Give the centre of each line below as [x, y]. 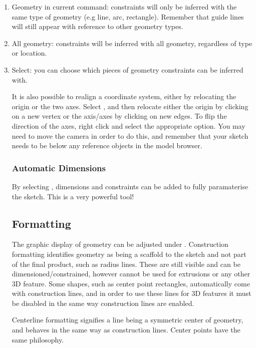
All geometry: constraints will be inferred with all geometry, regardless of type [132, 43]
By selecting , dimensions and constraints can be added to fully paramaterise [130, 186]
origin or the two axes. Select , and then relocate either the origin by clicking [130, 106]
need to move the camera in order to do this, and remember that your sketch [130, 135]
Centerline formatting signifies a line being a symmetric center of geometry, [127, 320]
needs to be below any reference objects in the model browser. [107, 145]
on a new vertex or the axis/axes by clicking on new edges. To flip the [119, 116]
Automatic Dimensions [59, 167]
